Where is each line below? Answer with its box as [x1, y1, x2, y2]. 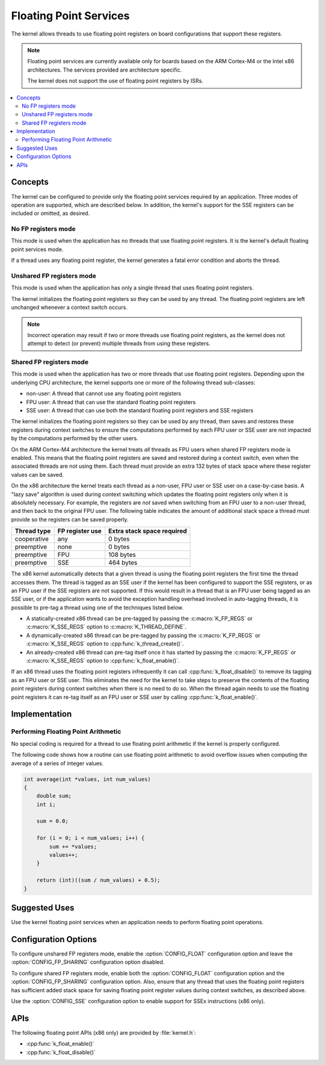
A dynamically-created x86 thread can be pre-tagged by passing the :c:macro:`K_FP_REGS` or [26, 632, 261, 639]
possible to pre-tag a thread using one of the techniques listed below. [11, 604, 184, 611]
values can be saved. [11, 471, 64, 478]
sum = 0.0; [36, 818, 69, 825]
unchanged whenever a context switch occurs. [11, 304, 128, 311]
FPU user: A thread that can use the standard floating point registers [26, 398, 196, 406]
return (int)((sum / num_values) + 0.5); [36, 877, 161, 884]
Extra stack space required [108, 527, 187, 535]
